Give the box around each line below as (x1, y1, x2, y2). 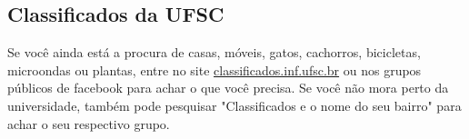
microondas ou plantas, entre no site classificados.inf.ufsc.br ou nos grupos (7, 60, 422, 79)
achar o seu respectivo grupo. (7, 114, 170, 133)
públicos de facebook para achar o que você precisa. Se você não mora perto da (7, 78, 449, 97)
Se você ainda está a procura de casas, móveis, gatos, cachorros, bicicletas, (7, 43, 421, 62)
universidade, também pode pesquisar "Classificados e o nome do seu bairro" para (7, 95, 462, 114)
